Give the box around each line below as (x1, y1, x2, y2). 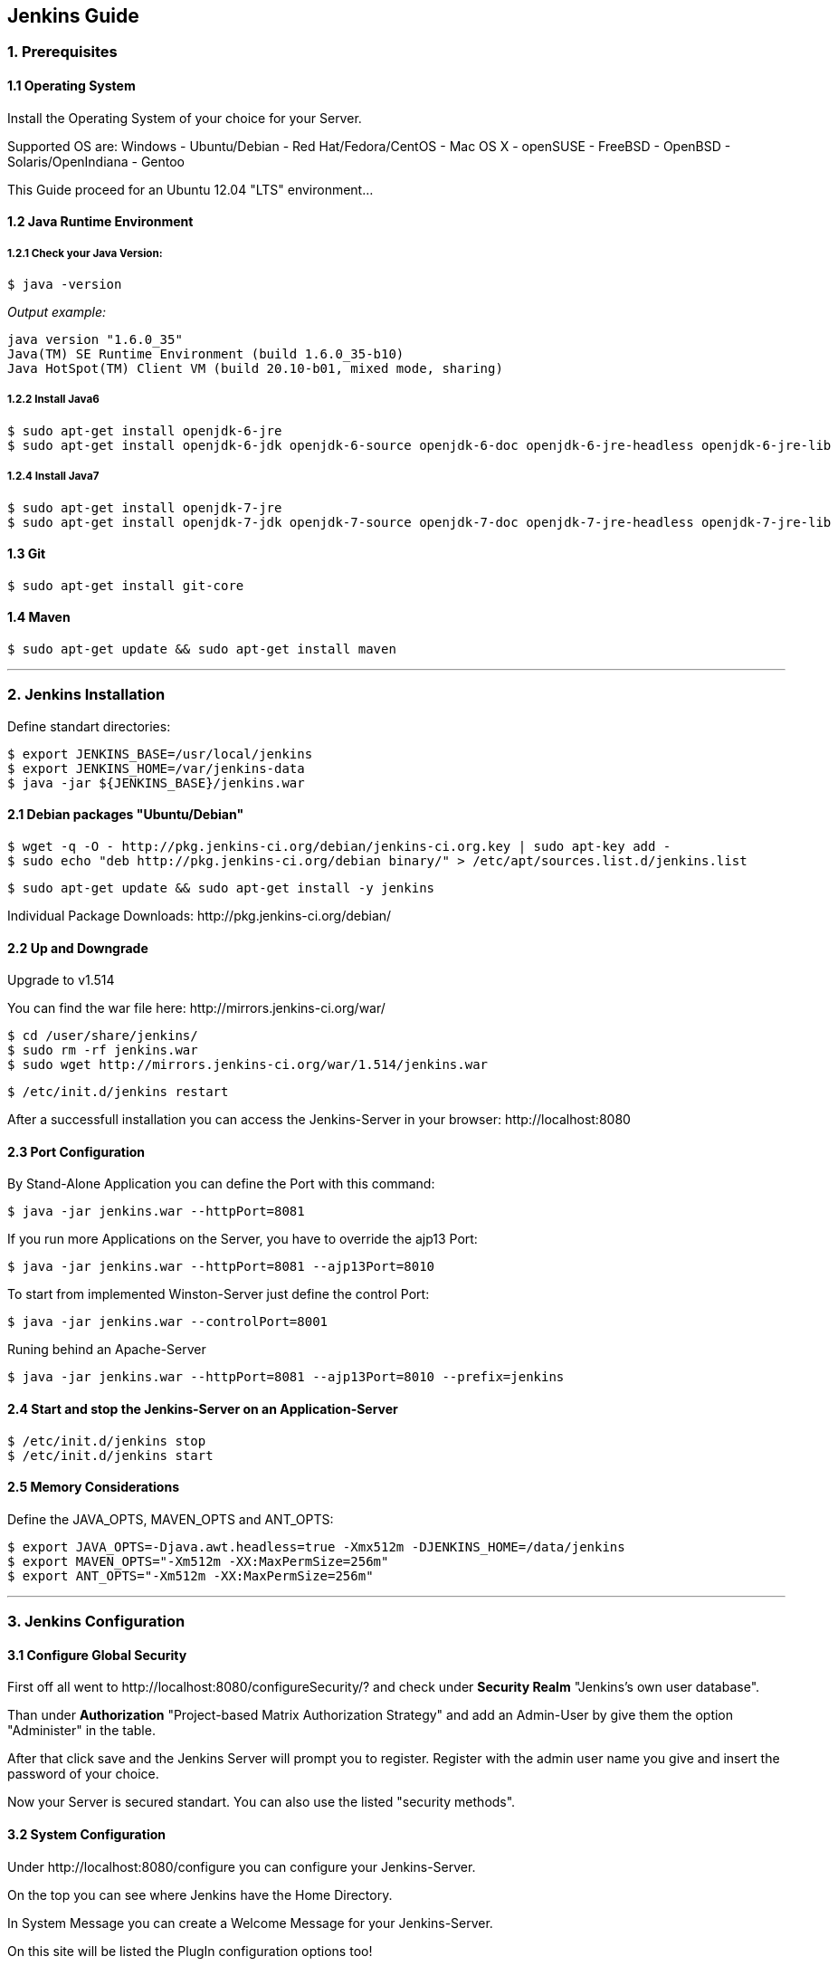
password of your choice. (7, 1766, 159, 1782)
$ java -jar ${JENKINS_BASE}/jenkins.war (7, 775, 305, 790)
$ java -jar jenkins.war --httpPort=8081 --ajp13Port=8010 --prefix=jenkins (7, 1370, 565, 1385)
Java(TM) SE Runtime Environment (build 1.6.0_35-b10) (7, 347, 405, 362)
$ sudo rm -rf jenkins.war (7, 1043, 198, 1058)
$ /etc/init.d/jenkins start (7, 1447, 214, 1463)
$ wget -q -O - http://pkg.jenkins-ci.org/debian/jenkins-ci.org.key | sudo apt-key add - (7, 839, 671, 854)
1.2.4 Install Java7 (7, 470, 100, 483)
